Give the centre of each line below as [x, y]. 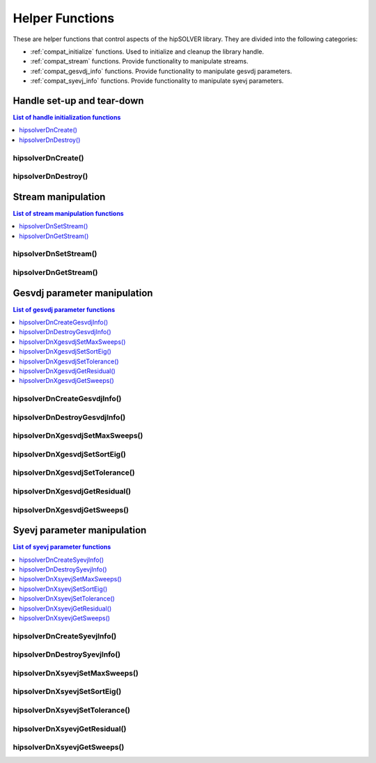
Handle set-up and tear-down [78, 101]
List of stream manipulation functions [69, 213]
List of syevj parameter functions [62, 547]
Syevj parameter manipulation [80, 530]
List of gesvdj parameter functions [64, 309]
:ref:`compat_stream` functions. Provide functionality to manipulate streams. [139, 61]
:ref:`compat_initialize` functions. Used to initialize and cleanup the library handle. [147, 52]
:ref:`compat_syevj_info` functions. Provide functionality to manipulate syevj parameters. [157, 81]
